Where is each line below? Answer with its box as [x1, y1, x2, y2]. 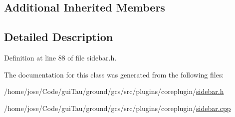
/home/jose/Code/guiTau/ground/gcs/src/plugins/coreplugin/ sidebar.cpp [4, 102, 231, 113]
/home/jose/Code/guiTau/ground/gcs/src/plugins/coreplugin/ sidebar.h [4, 86, 224, 96]
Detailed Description [4, 29, 113, 44]
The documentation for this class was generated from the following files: [4, 69, 224, 79]
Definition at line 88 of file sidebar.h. [4, 52, 117, 62]
